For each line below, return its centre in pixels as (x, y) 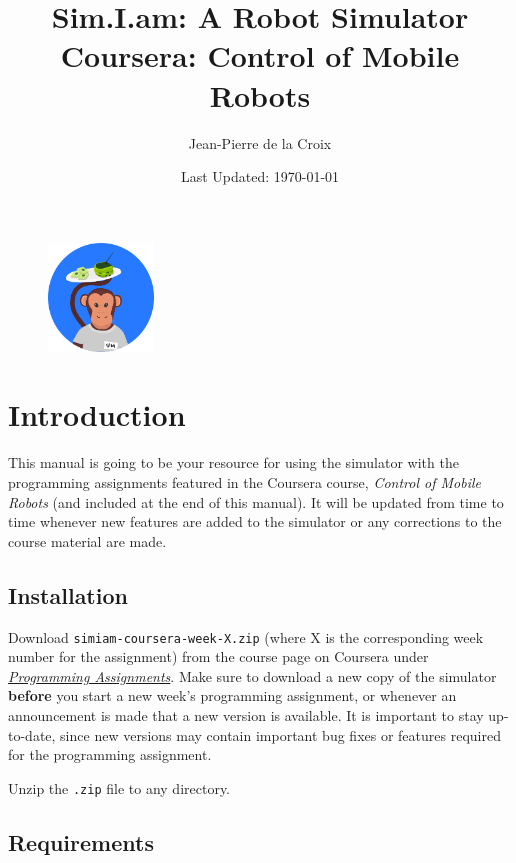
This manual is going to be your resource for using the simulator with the (233, 462)
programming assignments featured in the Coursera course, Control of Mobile (244, 481)
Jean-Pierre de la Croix (260, 142)
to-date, (32, 734)
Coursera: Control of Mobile (260, 55)
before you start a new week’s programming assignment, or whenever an (232, 695)
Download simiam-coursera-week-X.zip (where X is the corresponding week (246, 636)
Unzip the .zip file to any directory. (119, 787)
